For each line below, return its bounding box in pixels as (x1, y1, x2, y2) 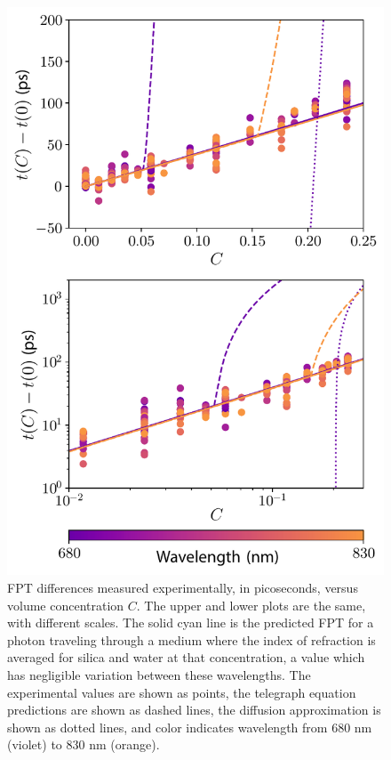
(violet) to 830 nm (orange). (7, 735, 160, 754)
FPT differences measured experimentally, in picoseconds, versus (7, 578, 358, 597)
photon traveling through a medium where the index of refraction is (7, 630, 376, 649)
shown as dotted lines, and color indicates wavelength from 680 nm (7, 717, 372, 736)
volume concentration (7, 595, 124, 614)
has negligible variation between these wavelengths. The (7, 666, 311, 684)
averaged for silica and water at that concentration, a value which (7, 648, 365, 667)
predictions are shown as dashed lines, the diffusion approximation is (7, 700, 381, 719)
